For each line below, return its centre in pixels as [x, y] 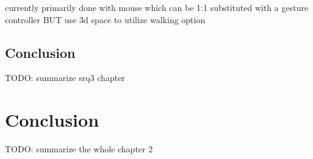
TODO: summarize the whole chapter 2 [79, 149]
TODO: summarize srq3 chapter [65, 78]
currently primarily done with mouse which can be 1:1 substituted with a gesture [157, 7]
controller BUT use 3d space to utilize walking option [105, 19]
